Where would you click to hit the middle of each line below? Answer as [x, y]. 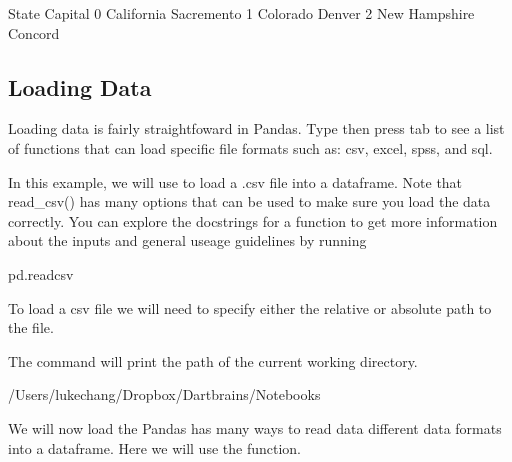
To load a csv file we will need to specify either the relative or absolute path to [250, 307]
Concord [34, 32]
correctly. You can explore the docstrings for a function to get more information [253, 220]
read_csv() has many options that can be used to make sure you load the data [249, 201]
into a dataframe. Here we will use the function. [154, 447]
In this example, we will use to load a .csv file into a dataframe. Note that [235, 181]
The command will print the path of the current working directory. [213, 360]
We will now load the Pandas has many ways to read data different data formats [255, 427]
